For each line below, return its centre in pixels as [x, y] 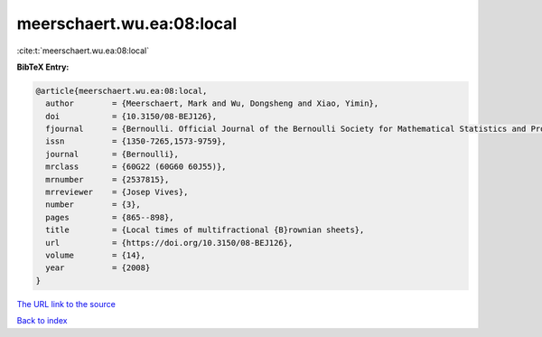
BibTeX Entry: [43, 67]
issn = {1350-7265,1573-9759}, [136, 141]
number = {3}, [93, 205]
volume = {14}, [96, 255]
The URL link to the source [66, 304]
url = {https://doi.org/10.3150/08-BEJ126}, [169, 243]
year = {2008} [98, 268]
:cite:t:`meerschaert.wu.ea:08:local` [83, 51]
